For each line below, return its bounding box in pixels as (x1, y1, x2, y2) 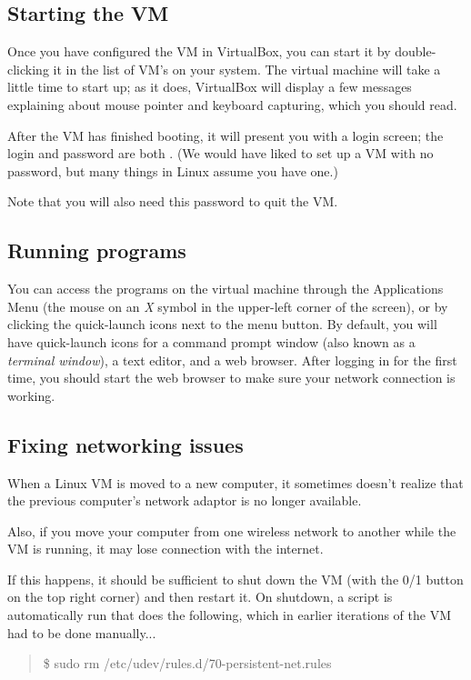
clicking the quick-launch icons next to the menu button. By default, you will (7, 315, 437, 334)
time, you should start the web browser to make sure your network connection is (7, 368, 456, 387)
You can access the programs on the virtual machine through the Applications (7, 279, 444, 298)
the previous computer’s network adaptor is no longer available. (7, 491, 362, 510)
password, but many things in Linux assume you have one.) (7, 161, 338, 180)
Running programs (7, 236, 186, 265)
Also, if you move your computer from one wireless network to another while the (7, 521, 456, 540)
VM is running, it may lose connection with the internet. (7, 539, 324, 558)
